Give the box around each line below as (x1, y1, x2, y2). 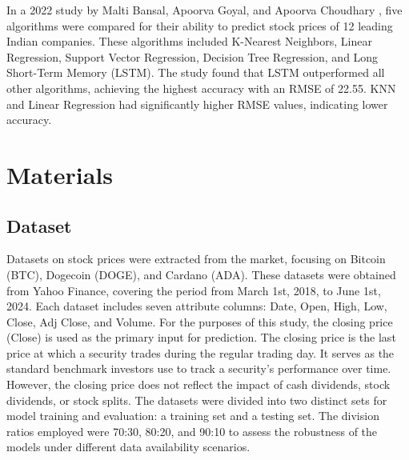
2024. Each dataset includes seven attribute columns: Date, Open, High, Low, (6, 298, 387, 314)
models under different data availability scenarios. (6, 438, 251, 455)
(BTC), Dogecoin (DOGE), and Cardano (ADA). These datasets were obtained (6, 266, 396, 282)
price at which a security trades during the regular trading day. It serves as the (6, 344, 395, 361)
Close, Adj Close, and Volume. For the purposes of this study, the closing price (6, 313, 393, 330)
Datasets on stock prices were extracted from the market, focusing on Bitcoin (6, 250, 386, 267)
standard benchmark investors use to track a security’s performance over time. (6, 360, 391, 377)
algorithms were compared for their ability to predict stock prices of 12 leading (6, 17, 393, 34)
